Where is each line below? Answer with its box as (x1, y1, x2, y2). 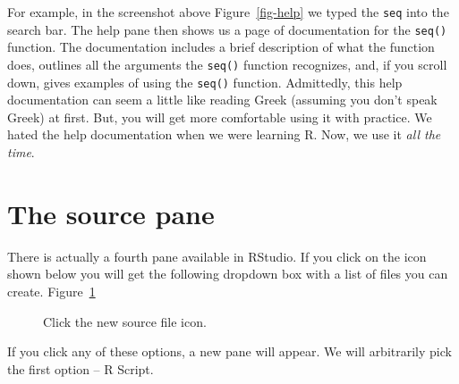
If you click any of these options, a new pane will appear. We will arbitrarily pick (7, 342, 452, 361)
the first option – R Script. (7, 359, 154, 378)
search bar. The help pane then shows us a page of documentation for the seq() (7, 20, 447, 38)
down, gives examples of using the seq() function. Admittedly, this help (7, 72, 403, 91)
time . (7, 143, 35, 161)
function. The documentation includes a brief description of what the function (7, 38, 435, 56)
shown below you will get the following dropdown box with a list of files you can (7, 264, 448, 283)
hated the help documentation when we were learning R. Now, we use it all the (7, 125, 441, 144)
